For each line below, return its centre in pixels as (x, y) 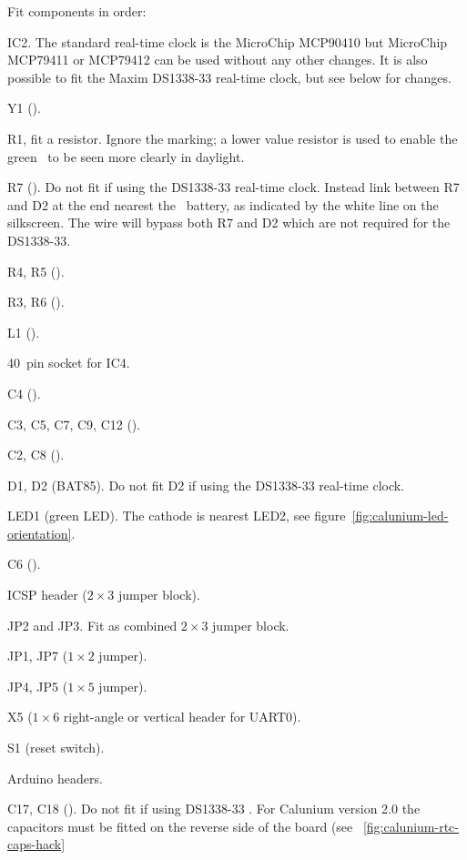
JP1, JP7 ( (38, 656)
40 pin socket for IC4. (69, 363)
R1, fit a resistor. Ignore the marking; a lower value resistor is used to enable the (233, 138)
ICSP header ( (47, 595)
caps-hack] (36, 844)
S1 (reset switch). (56, 748)
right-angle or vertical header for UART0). (182, 717)
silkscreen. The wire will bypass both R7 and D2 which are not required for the (229, 223)
